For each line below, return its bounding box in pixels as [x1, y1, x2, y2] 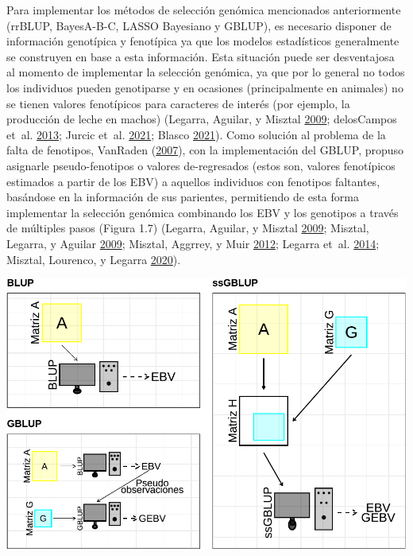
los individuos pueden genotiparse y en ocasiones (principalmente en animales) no [6, 79, 403, 95]
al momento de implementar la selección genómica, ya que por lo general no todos [6, 64, 405, 80]
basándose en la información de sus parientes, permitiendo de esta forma [6, 189, 359, 205]
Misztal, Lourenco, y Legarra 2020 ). [6, 251, 181, 267]
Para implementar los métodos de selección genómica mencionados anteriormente [6, 2, 401, 17]
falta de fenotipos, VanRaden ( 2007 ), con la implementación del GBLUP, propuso [6, 142, 404, 158]
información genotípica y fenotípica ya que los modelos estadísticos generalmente [6, 33, 399, 49]
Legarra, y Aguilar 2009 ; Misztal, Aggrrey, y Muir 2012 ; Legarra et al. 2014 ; [6, 235, 380, 251]
